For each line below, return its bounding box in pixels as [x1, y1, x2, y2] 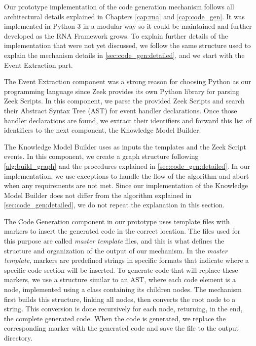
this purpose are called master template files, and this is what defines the [4, 236, 224, 246]
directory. [4, 333, 33, 343]
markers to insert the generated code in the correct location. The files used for [4, 226, 241, 236]
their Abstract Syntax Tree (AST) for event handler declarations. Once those [4, 105, 237, 115]
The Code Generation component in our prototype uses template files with [4, 216, 230, 226]
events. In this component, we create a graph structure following [4, 151, 199, 161]
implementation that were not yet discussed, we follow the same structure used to [4, 40, 251, 50]
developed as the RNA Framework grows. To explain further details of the [4, 30, 228, 41]
